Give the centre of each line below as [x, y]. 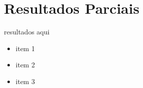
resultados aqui [27, 32]
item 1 [25, 48]
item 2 [25, 65]
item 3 [25, 81]
